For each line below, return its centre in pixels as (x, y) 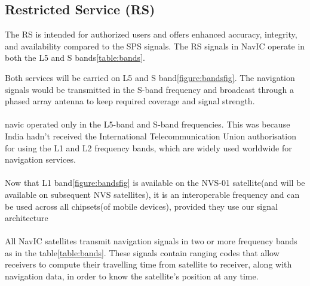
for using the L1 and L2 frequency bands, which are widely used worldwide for (148, 147)
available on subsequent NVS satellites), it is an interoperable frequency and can (152, 194)
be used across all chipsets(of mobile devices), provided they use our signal (141, 206)
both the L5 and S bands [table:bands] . (75, 57)
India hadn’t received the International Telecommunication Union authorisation (151, 136)
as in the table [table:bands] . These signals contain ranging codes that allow (142, 252)
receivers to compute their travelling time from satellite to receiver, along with (148, 264)
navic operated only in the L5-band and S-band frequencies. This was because (148, 124)
